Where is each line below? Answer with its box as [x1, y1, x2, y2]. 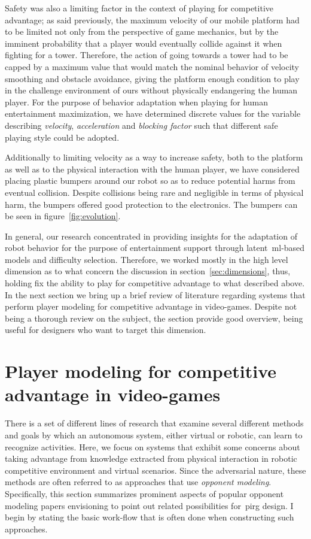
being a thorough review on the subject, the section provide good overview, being [5, 311, 303, 324]
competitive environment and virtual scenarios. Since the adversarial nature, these [5, 464, 306, 476]
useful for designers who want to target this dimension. [5, 323, 206, 336]
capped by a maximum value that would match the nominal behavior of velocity [5, 60, 299, 72]
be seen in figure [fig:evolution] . [5, 210, 121, 222]
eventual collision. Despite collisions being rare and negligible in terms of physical [5, 186, 304, 198]
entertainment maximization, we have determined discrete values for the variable [5, 107, 301, 120]
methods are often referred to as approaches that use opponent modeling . [5, 476, 272, 488]
